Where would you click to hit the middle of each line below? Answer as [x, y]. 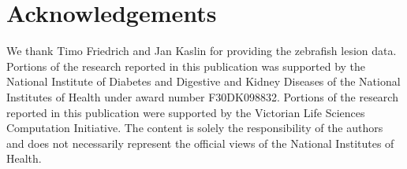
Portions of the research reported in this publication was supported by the [186, 66]
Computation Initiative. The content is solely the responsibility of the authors [195, 128]
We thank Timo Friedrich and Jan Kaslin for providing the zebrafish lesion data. [202, 51]
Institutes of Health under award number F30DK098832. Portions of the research [202, 96]
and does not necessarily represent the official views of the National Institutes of [200, 143]
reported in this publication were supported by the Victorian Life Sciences [186, 112]
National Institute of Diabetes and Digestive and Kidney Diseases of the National [203, 81]
